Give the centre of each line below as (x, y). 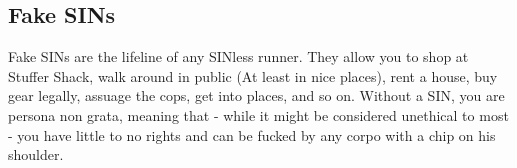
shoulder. (36, 154)
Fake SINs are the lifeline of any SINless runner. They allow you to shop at (238, 56)
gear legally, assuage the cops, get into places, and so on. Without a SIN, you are (256, 95)
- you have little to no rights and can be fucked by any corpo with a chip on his (252, 134)
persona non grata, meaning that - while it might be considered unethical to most (258, 114)
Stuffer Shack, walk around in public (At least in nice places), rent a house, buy (253, 75)
